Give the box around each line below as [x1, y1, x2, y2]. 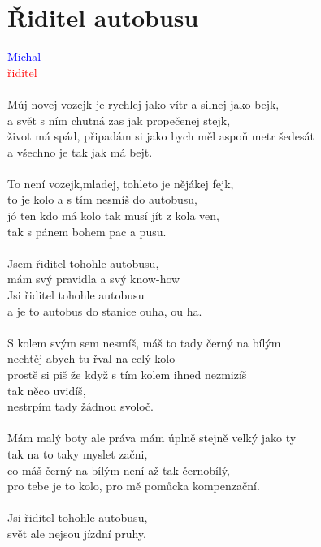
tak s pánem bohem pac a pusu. [7, 222, 167, 239]
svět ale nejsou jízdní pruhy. [7, 524, 146, 541]
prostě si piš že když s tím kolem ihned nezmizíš [7, 366, 247, 382]
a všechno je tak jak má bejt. [7, 143, 153, 160]
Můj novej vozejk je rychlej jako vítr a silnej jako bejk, [7, 95, 280, 112]
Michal [7, 48, 41, 65]
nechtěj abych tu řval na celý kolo [7, 350, 176, 367]
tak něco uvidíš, [7, 381, 86, 398]
